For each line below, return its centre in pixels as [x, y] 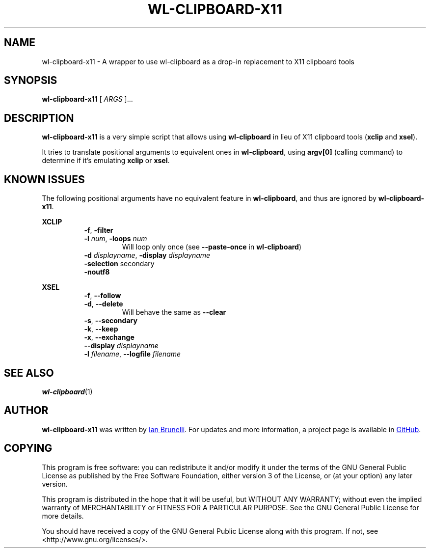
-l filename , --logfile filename [133, 354]
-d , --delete [104, 304]
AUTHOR [26, 411]
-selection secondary [119, 264]
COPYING [28, 448]
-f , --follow [103, 296]
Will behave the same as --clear [174, 312]
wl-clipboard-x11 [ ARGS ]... [87, 99]
